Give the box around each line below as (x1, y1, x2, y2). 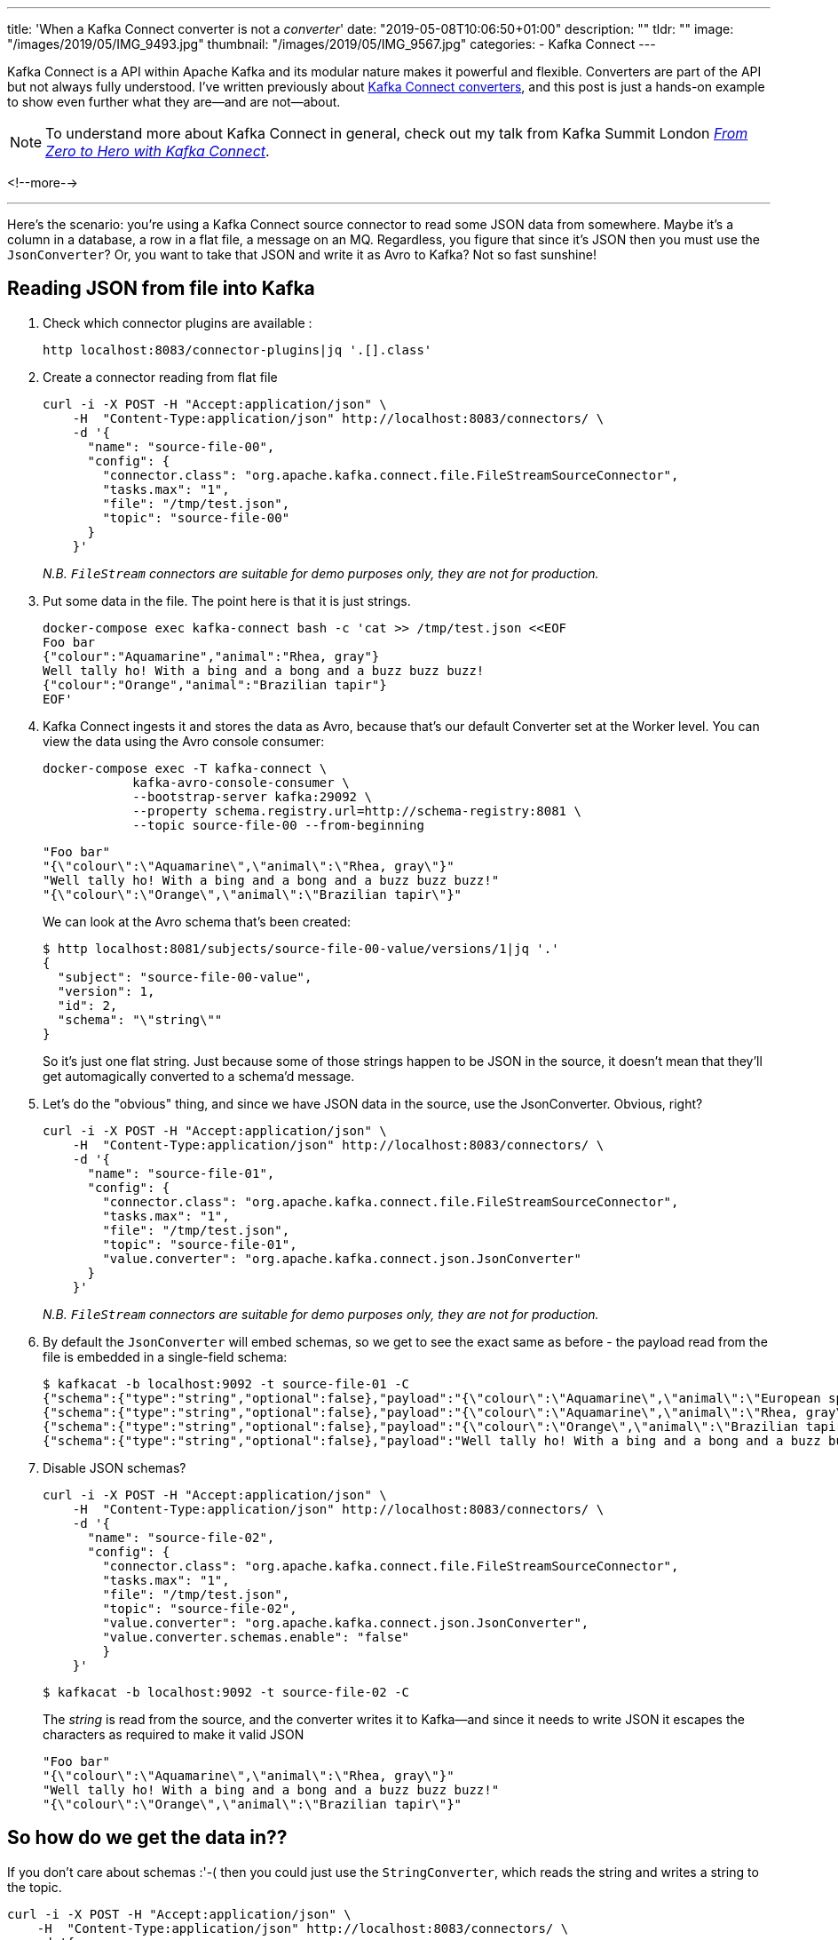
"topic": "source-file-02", (102, 1601, 297, 1616)
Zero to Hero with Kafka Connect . (45, 142, 270, 160)
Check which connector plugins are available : (43, 314, 312, 330)
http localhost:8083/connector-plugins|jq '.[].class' (43, 342, 432, 357)
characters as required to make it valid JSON (43, 1726, 304, 1742)
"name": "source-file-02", (87, 1530, 275, 1545)
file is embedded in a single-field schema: (43, 1348, 288, 1364)
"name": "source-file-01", (87, 1165, 275, 1181)
